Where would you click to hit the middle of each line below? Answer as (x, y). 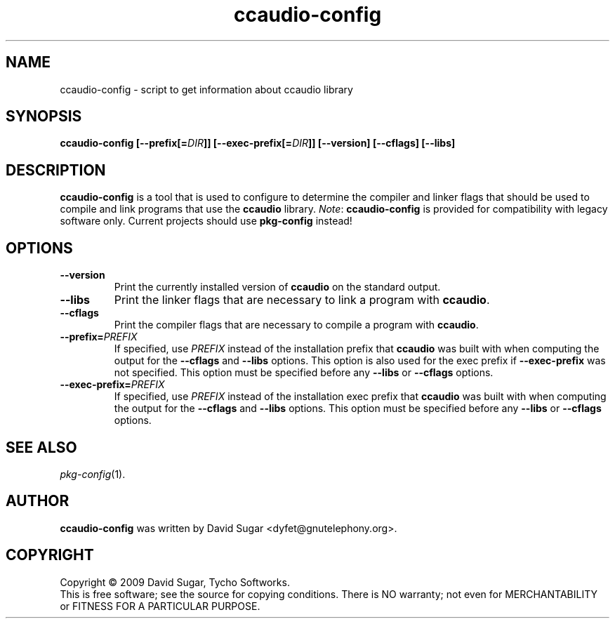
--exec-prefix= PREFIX (112, 385)
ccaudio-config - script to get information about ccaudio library (206, 89)
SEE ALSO (41, 447)
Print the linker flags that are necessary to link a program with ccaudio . (302, 300)
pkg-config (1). (93, 474)
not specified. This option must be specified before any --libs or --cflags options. (304, 373)
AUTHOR (38, 501)
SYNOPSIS (44, 117)
